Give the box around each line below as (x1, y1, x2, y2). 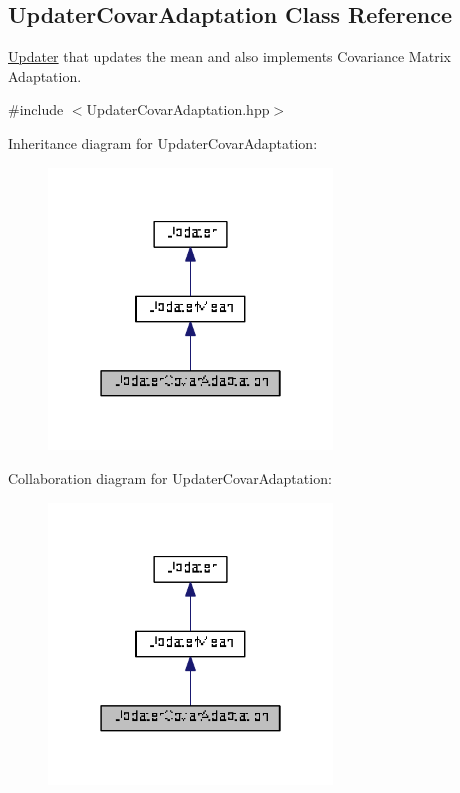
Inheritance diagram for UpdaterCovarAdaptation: (8, 132, 318, 153)
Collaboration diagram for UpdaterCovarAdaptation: (8, 467, 332, 488)
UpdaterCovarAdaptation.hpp (86, 99, 270, 120)
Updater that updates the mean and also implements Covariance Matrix (8, 46, 451, 67)
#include (8, 99, 64, 120)
